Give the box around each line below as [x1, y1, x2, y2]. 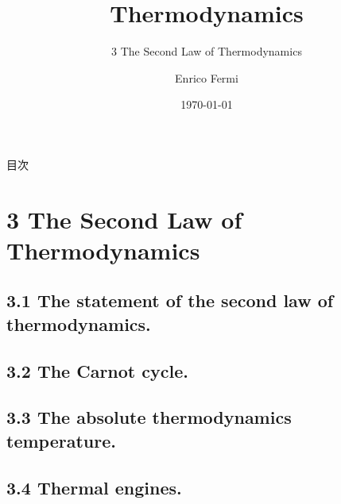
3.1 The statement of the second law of [6, 288, 334, 313]
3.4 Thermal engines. [6, 475, 182, 499]
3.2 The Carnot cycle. [6, 358, 188, 383]
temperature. [6, 428, 116, 452]
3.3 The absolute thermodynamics [6, 405, 292, 429]
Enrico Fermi [175, 69, 238, 86]
